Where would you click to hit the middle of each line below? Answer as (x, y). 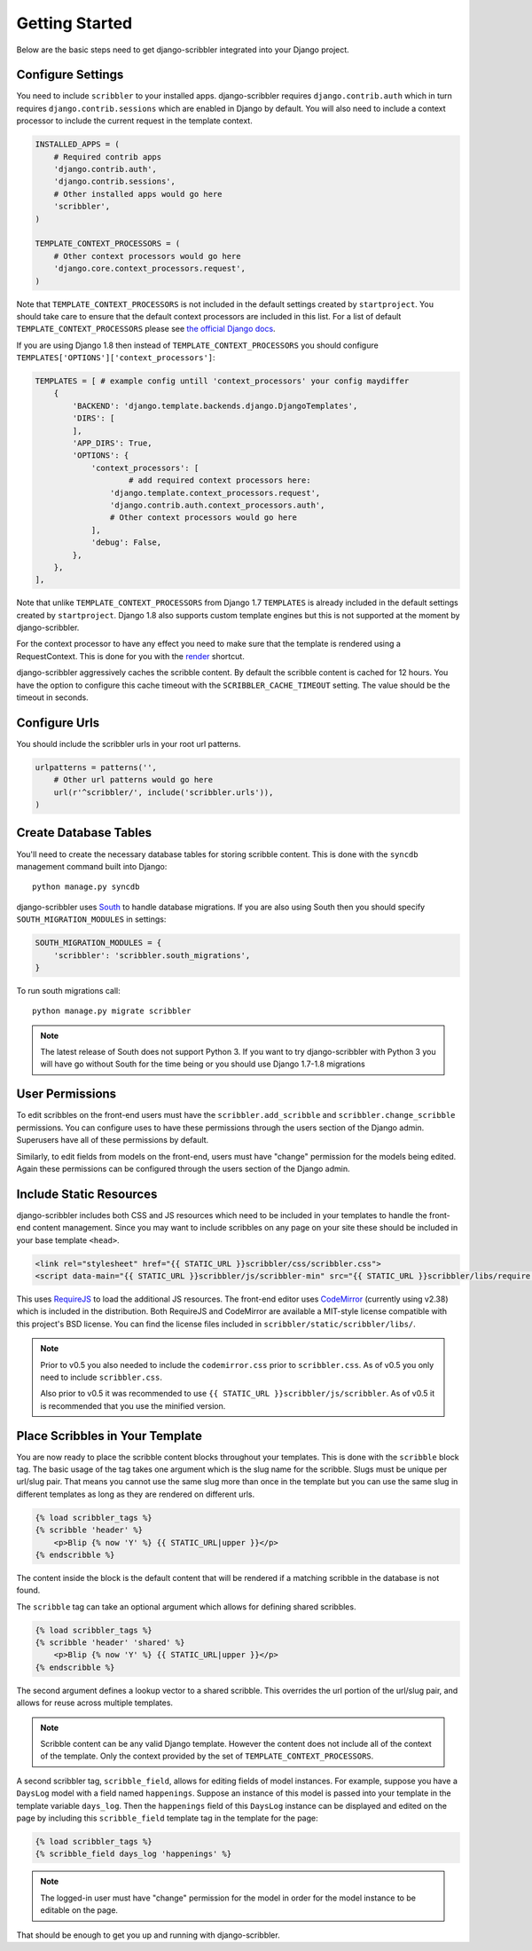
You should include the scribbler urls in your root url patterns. (129, 743)
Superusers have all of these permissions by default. (113, 1140)
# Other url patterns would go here (133, 780)
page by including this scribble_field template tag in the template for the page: (167, 1818)
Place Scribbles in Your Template (110, 1436)
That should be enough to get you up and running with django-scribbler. (148, 1935)
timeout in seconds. (52, 697)
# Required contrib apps (108, 157)
